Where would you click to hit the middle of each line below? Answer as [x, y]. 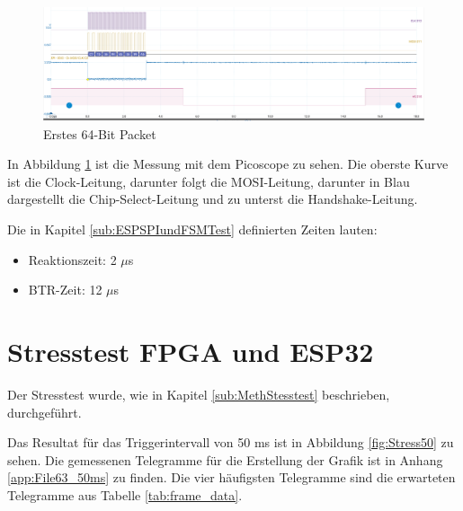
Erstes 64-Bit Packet [100, 133]
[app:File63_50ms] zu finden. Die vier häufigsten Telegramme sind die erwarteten [231, 477]
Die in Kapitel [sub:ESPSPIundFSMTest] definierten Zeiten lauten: [192, 229]
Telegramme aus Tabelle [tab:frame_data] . [125, 494]
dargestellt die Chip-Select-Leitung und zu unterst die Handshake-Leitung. [213, 199]
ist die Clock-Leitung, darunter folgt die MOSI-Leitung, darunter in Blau [209, 181]
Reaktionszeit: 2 [72, 259]
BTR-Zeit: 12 [65, 290]
